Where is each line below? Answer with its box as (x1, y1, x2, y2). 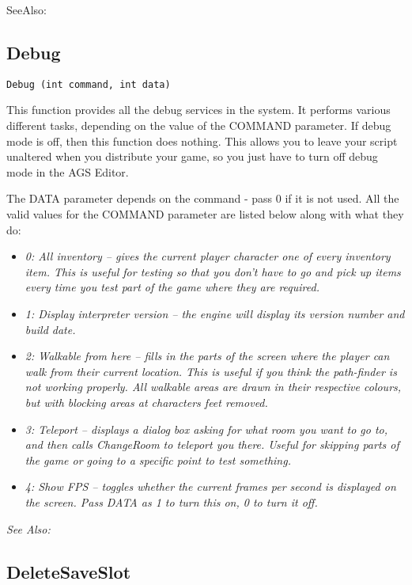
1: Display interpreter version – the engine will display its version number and (25, 305, 405, 321)
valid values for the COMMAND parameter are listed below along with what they (6, 206, 404, 222)
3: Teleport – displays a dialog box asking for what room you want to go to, (25, 420, 388, 437)
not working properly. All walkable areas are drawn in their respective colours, (25, 378, 402, 395)
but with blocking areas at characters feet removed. (25, 393, 268, 410)
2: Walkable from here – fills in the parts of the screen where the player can (25, 348, 390, 364)
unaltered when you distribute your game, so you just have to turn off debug (6, 148, 378, 165)
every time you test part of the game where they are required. (25, 279, 319, 295)
